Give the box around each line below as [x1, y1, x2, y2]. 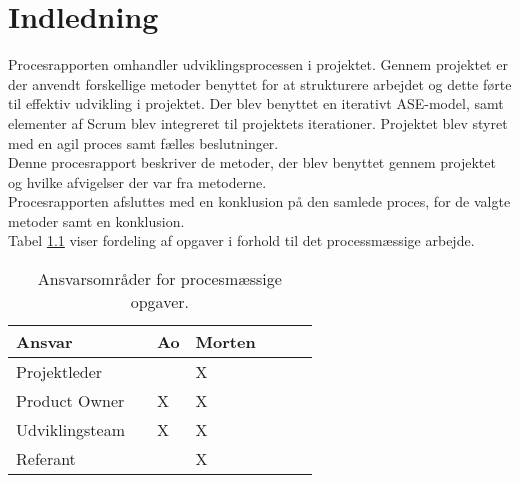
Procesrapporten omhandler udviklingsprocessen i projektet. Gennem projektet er [8, 54, 508, 75]
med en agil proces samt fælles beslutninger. [8, 132, 279, 153]
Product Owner [16, 389, 125, 413]
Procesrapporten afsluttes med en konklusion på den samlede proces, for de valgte [8, 191, 511, 212]
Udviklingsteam [16, 418, 125, 442]
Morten [195, 330, 256, 354]
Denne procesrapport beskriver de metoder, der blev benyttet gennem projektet [8, 152, 496, 173]
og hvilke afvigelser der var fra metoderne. [8, 171, 267, 192]
